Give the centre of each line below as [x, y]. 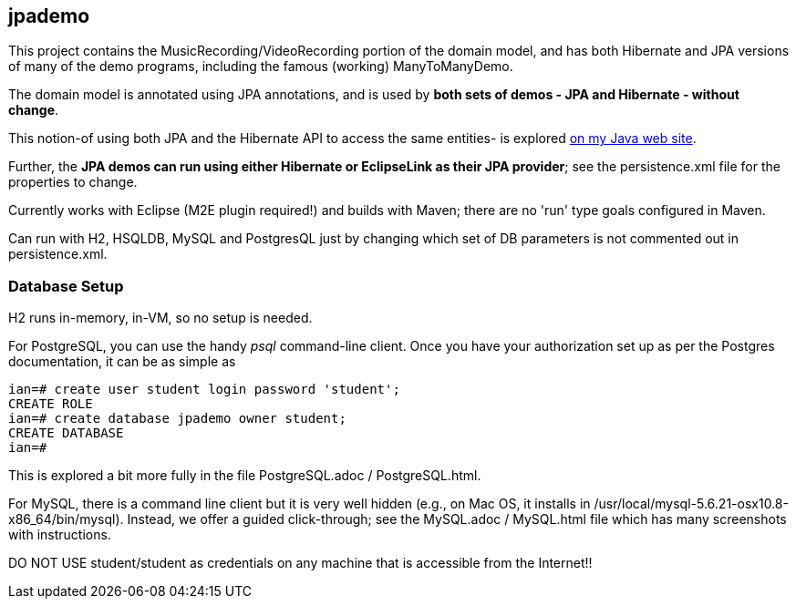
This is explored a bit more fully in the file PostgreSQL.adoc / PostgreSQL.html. [245, 476]
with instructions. [60, 535]
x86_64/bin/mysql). [66, 519]
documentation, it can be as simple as [122, 362]
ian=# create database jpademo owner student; [177, 419]
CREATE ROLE [51, 404]
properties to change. [73, 182]
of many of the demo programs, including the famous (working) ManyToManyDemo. [261, 67]
